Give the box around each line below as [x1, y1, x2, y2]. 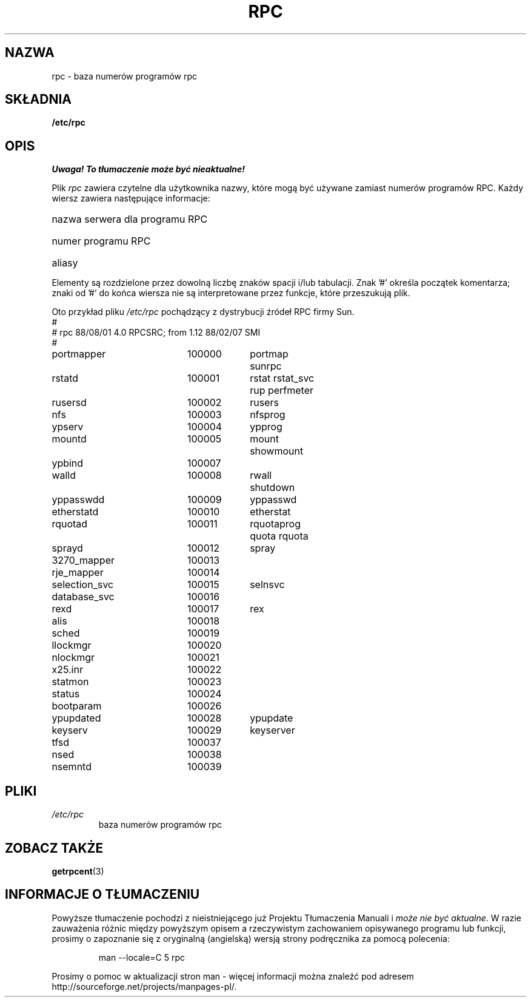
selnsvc [250, 578, 285, 591]
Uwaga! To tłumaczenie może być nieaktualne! [52, 164, 245, 175]
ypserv [52, 421, 84, 433]
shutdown [250, 481, 295, 494]
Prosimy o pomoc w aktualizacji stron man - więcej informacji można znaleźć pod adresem [52, 970, 414, 981]
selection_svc [52, 578, 114, 591]
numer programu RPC [52, 235, 151, 248]
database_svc [52, 591, 115, 603]
